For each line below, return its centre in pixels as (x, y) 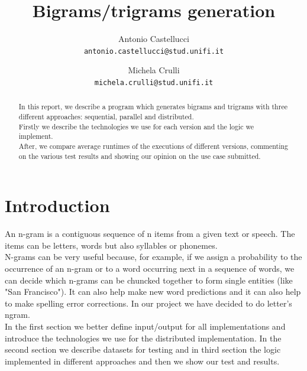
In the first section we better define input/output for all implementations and (145, 326)
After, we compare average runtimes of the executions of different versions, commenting (153, 146)
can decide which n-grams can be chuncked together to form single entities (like (149, 280)
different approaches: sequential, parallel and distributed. (106, 117)
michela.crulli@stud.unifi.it (154, 82)
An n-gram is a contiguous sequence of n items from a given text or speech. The (150, 234)
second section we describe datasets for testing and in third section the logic (143, 349)
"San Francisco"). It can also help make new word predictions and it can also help (153, 292)
